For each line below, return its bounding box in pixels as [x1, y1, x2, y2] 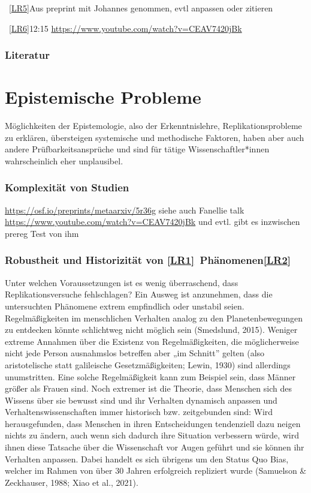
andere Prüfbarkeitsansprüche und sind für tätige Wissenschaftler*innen [5, 143, 270, 155]
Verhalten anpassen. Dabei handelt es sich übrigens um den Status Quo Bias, [5, 452, 289, 465]
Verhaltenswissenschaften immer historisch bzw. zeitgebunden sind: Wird [5, 405, 273, 418]
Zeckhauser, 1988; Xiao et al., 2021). [5, 476, 138, 488]
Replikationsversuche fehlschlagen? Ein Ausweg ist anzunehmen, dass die [5, 288, 273, 300]
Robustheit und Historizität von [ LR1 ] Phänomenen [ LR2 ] [5, 252, 291, 267]
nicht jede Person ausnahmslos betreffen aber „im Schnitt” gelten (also [5, 347, 265, 359]
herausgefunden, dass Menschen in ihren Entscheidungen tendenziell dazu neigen [5, 417, 301, 429]
